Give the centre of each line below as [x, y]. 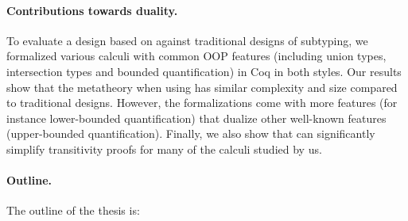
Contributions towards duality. [92, 10]
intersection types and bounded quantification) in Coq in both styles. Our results [204, 71]
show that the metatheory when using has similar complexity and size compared [202, 87]
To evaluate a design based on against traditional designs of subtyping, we [187, 40]
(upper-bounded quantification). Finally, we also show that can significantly [191, 133]
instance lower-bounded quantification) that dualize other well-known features [196, 118]
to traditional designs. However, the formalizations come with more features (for [202, 103]
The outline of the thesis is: [73, 210]
